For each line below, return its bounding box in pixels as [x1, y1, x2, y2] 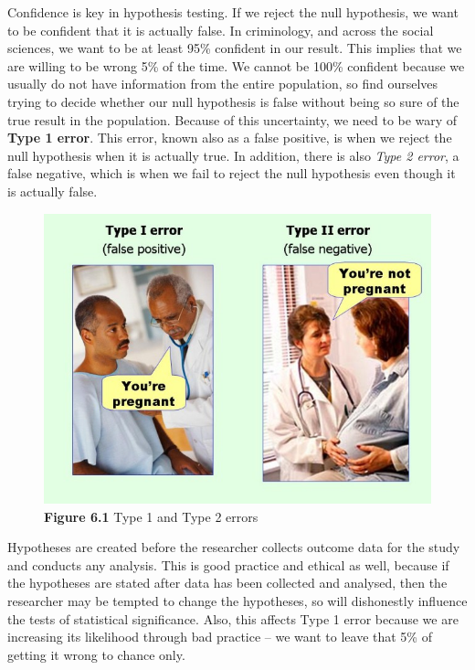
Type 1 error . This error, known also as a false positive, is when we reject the [7, 128, 452, 147]
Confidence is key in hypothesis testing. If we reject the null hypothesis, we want [7, 3, 459, 21]
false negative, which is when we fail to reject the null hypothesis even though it [7, 164, 456, 183]
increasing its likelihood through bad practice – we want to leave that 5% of [7, 627, 432, 646]
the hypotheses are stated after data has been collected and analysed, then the [7, 573, 448, 592]
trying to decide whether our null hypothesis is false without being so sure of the [7, 91, 459, 111]
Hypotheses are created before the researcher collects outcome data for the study [7, 537, 460, 557]
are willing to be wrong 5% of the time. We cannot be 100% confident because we [7, 56, 465, 75]
